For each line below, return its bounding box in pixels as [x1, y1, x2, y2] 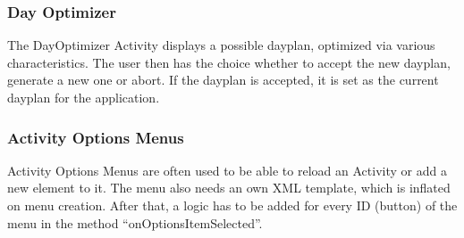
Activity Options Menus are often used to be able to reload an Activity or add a [7, 160, 447, 179]
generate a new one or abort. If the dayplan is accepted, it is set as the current [7, 70, 439, 89]
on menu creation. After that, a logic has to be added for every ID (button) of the [7, 196, 458, 214]
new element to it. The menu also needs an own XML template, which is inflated [7, 178, 451, 197]
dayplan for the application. [7, 88, 160, 106]
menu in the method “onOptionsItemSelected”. [7, 213, 263, 232]
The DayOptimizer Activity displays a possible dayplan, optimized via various [7, 36, 435, 54]
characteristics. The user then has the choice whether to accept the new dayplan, [7, 53, 451, 71]
